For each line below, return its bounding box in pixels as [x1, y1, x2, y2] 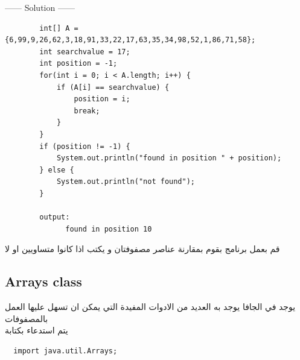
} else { [39, 165, 74, 174]
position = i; [74, 95, 130, 104]
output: [39, 213, 70, 222]
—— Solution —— [5, 1, 75, 13]
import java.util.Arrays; [13, 346, 118, 355]
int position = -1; [39, 59, 118, 68]
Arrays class [5, 272, 82, 291]
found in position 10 [65, 224, 152, 233]
